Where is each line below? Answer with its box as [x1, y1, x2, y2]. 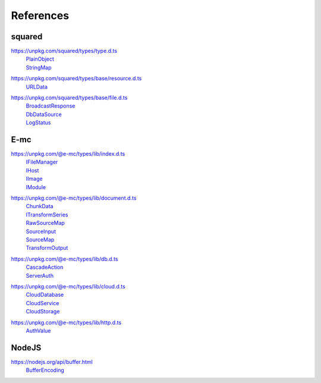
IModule [26, 183, 46, 190]
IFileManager [26, 158, 58, 166]
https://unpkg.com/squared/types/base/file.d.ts [11, 94, 128, 101]
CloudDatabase [26, 291, 64, 299]
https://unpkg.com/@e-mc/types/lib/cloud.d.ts [11, 282, 126, 290]
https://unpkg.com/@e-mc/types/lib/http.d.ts [11, 319, 122, 326]
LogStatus [26, 119, 51, 126]
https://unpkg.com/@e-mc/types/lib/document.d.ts [11, 194, 137, 202]
